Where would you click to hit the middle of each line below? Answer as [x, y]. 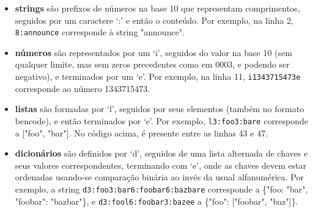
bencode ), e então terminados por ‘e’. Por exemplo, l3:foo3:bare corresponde [162, 120]
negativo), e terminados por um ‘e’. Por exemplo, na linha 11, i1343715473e [158, 76]
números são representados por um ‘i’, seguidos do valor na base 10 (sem [153, 52]
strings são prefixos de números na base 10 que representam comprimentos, [157, 8]
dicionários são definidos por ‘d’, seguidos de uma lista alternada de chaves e [161, 153]
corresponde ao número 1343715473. [83, 88]
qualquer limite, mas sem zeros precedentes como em [114, 64]
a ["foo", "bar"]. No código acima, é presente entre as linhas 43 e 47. [142, 132]
